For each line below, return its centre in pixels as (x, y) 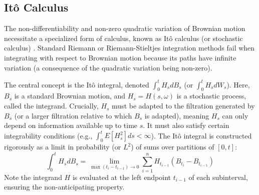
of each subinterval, (218, 177)
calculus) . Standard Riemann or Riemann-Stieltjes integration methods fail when (129, 48)
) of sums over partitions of (173, 147)
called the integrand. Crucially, (51, 106)
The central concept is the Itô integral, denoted (77, 84)
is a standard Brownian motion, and (70, 96)
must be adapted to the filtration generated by (183, 106)
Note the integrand (33, 177)
